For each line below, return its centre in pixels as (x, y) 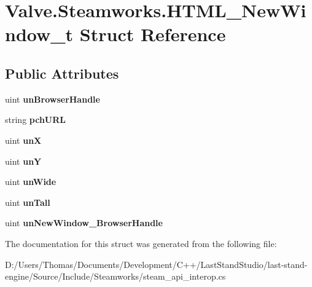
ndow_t (39, 34)
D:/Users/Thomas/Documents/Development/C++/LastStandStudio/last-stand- (156, 264)
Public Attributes (62, 73)
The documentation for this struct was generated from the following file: (141, 243)
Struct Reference (153, 34)
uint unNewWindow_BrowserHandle (84, 223)
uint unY (23, 161)
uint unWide (31, 182)
